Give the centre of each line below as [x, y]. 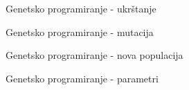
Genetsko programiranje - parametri [82, 78]
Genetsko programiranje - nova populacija [94, 55]
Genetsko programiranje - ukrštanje [81, 8]
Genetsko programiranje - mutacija [80, 31]
